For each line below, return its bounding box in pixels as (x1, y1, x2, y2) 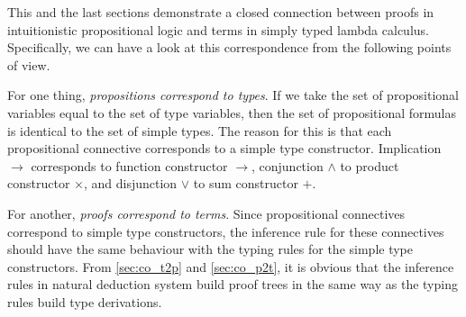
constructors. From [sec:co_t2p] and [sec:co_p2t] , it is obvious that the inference (7, 257, 454, 276)
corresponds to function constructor (31, 156, 228, 175)
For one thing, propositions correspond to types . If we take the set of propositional (7, 86, 459, 104)
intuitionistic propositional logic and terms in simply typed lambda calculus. (7, 20, 429, 39)
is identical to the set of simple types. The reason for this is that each (7, 121, 392, 140)
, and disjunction (83, 174, 178, 193)
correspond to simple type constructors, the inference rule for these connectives (7, 222, 444, 240)
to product (340, 156, 399, 175)
